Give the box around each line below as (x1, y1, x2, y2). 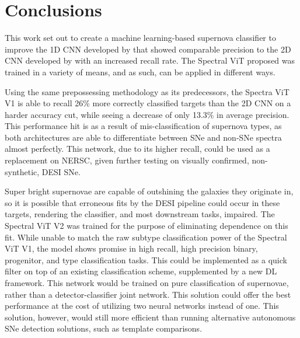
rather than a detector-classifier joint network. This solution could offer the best (5, 288, 291, 300)
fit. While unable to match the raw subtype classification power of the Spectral (5, 231, 287, 243)
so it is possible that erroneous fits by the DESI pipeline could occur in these (5, 196, 280, 208)
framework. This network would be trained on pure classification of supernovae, (5, 277, 289, 288)
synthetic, (5, 165, 40, 177)
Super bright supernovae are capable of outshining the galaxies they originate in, (5, 185, 294, 197)
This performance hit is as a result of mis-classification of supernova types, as (5, 120, 282, 132)
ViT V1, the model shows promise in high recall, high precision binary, (5, 242, 258, 255)
